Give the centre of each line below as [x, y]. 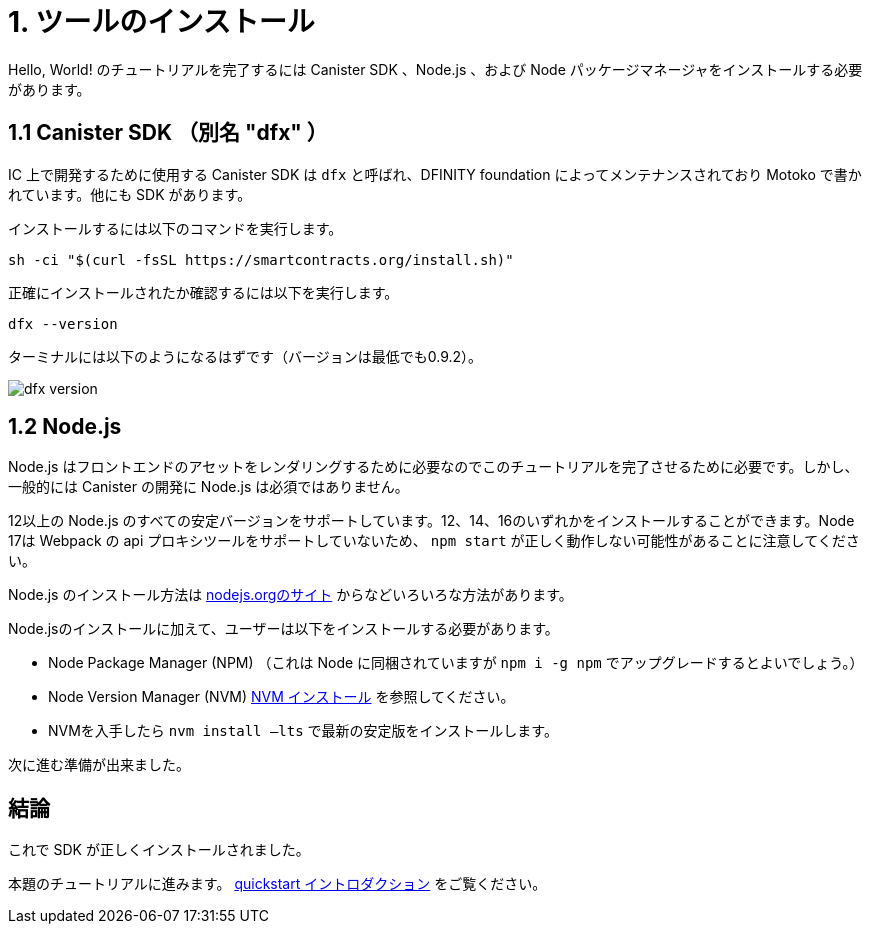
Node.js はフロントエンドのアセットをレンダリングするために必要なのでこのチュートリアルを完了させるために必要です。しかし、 [433, 467]
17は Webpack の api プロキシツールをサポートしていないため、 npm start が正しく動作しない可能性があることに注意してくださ [434, 541]
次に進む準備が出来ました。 [99, 765]
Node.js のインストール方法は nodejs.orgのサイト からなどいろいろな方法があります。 [290, 595]
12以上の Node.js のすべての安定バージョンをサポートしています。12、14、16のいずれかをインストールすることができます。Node [431, 521]
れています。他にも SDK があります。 [130, 194]
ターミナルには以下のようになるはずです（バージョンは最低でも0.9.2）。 [245, 356]
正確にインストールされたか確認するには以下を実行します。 [203, 292]
